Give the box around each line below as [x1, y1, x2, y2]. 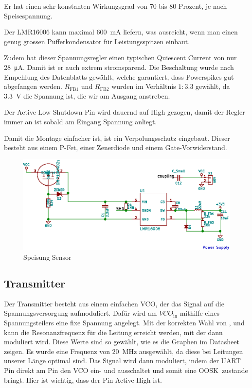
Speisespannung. [4, 10, 53, 20]
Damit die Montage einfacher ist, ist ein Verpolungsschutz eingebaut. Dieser [4, 133, 230, 143]
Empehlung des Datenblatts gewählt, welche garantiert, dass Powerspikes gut [4, 71, 234, 82]
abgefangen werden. [4, 81, 62, 91]
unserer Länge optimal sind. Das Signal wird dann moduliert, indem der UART [4, 355, 241, 366]
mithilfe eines [180, 308, 219, 318]
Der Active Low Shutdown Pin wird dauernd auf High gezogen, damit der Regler [4, 107, 245, 117]
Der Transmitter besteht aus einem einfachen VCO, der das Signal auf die [4, 298, 224, 308]
